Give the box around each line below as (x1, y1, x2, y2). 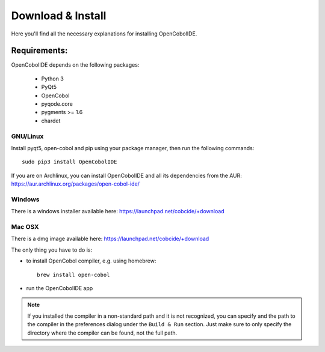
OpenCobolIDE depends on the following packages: (11, 61, 140, 68)
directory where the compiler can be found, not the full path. (27, 329, 178, 336)
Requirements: (11, 46, 68, 56)
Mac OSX (11, 223, 39, 231)
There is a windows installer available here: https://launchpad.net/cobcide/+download (11, 208, 225, 215)
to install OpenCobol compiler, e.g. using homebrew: (26, 257, 156, 264)
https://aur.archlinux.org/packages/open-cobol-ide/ (11, 180, 140, 187)
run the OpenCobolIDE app (26, 284, 93, 291)
